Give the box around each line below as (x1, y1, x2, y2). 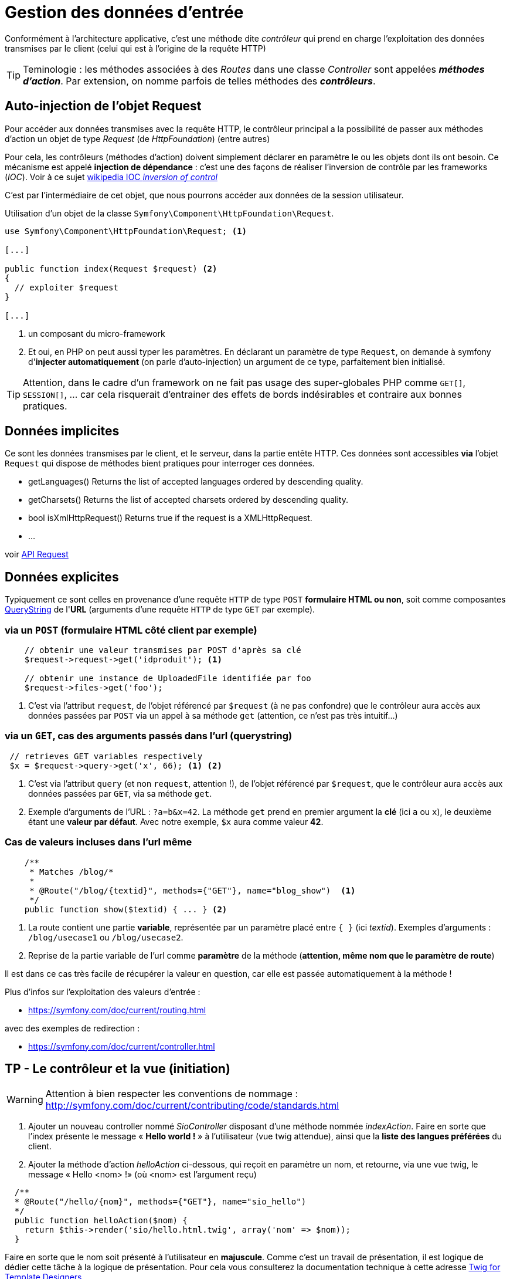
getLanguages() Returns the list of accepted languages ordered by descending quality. (28, 476, 363, 487)
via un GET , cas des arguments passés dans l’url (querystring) (5, 730, 293, 742)
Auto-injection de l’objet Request (5, 99, 202, 114)
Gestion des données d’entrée (5, 2, 244, 22)
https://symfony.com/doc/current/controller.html (28, 1041, 215, 1051)
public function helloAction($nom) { (14, 1216, 188, 1226)
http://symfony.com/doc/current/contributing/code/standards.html (45, 1099, 339, 1112)
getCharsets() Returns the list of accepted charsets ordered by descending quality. (28, 495, 348, 505)
